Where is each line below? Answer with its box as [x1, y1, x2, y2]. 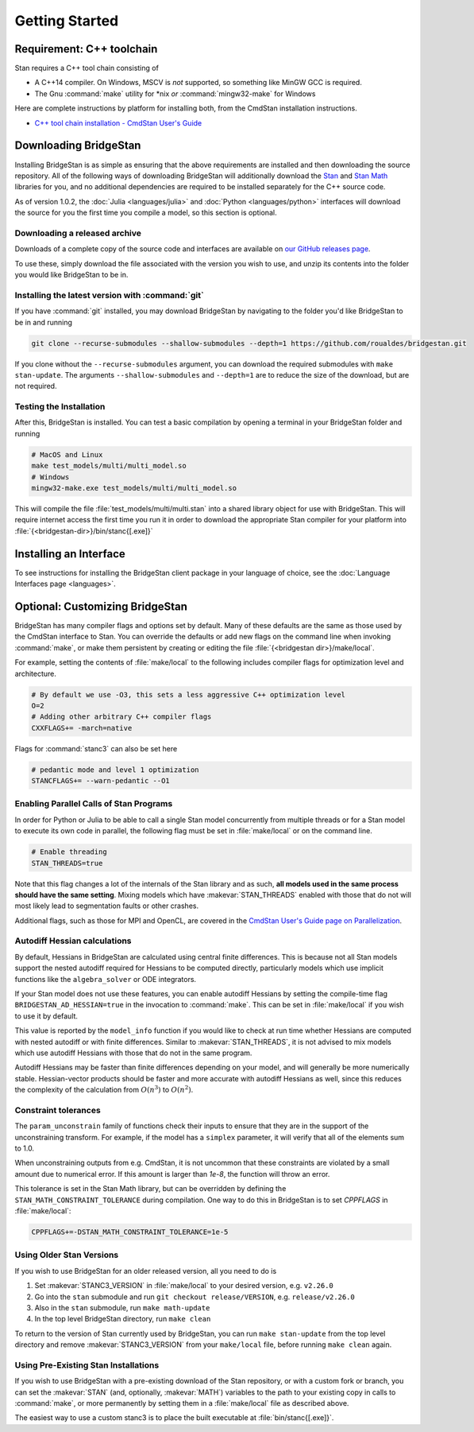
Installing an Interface [14, 547, 126, 561]
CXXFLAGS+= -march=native [31, 724, 133, 732]
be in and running [14, 317, 73, 327]
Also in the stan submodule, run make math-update [34, 1302, 210, 1312]
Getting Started [14, 12, 119, 29]
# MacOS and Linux [31, 450, 103, 459]
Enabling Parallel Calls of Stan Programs [14, 798, 173, 809]
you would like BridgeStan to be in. [14, 270, 129, 280]
